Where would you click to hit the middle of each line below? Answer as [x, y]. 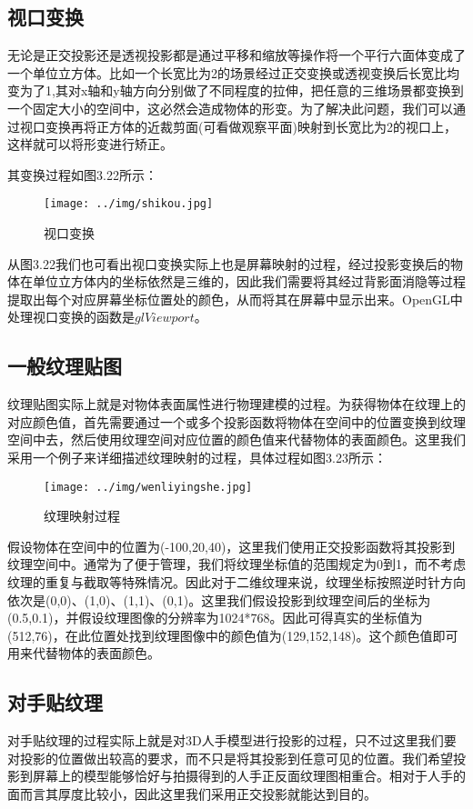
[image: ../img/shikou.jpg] [129, 204]
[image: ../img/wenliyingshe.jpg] [148, 487]
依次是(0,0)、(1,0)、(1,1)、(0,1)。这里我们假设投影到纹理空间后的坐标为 [219, 599]
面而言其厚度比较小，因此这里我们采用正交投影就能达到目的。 [192, 793]
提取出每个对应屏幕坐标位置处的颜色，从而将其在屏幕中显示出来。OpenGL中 [235, 299]
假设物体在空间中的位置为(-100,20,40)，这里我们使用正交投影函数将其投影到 [231, 546]
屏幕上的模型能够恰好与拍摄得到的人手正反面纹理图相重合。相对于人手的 [249, 776]
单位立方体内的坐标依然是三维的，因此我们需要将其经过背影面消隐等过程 [249, 281]
